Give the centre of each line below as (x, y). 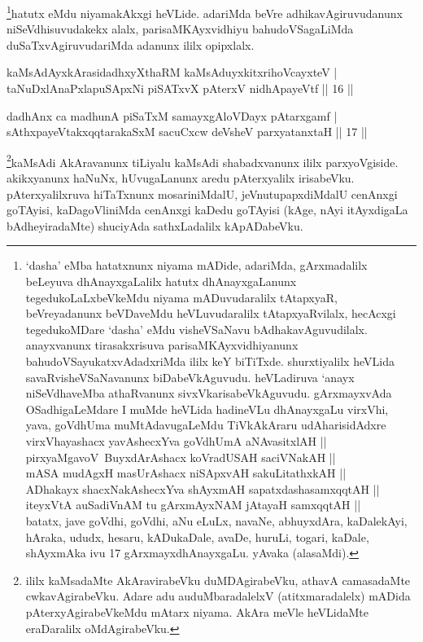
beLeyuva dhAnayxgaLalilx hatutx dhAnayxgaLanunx (161, 281)
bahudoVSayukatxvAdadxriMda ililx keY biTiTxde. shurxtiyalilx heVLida (210, 361)
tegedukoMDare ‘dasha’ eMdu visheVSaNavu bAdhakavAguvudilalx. (196, 329)
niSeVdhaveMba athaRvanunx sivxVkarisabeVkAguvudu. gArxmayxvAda (209, 393)
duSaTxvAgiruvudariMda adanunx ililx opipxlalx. (131, 44)
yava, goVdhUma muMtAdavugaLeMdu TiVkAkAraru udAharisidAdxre (206, 425)
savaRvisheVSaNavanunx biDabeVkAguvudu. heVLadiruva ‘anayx (190, 377)
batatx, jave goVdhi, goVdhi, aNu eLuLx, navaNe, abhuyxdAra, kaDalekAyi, (216, 520)
